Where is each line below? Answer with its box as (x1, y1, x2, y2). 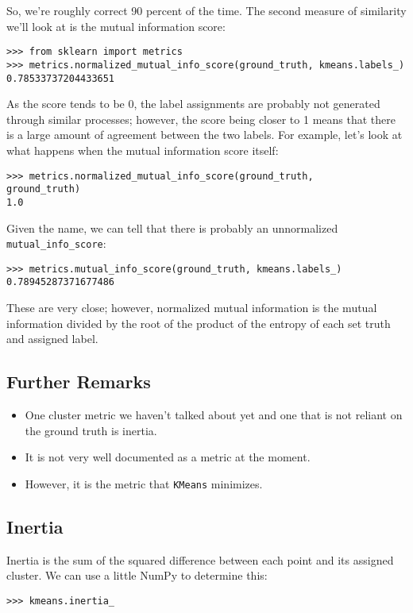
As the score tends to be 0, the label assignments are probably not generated (6, 95, 380, 112)
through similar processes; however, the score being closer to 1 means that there (6, 110, 396, 127)
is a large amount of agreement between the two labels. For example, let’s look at (6, 126, 403, 143)
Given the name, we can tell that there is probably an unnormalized (6, 219, 338, 236)
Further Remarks (6, 369, 151, 394)
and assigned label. (6, 330, 98, 347)
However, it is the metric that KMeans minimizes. (25, 475, 263, 492)
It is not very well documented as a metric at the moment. (25, 449, 311, 465)
